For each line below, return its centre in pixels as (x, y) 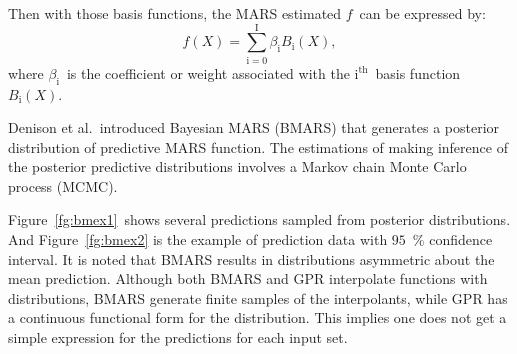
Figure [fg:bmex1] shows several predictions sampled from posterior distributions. (259, 219)
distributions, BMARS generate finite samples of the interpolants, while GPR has (258, 297)
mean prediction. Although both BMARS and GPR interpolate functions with (248, 278)
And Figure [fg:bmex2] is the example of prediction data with (198, 239)
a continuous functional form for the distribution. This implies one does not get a (257, 317)
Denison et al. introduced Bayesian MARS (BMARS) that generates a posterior (254, 127)
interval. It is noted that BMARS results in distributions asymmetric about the (251, 258)
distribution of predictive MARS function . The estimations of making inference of (258, 146)
